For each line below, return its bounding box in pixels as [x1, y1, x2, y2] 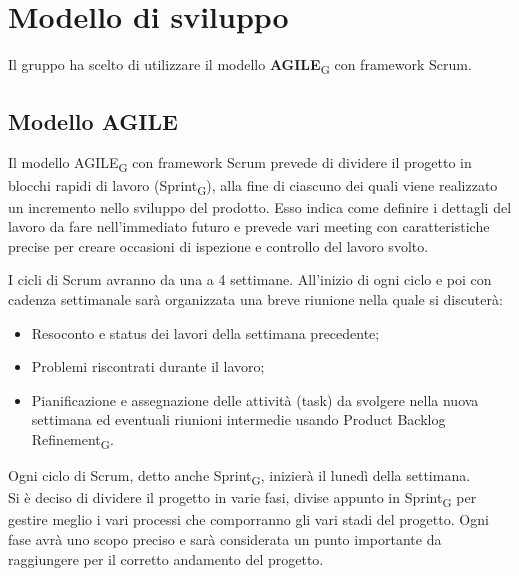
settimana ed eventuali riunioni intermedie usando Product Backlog [31, 409, 446, 430]
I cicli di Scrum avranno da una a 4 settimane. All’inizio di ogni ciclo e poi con [8, 269, 492, 290]
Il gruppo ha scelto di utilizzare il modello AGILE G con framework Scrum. [8, 54, 472, 77]
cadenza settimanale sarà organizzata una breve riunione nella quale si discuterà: [8, 289, 503, 310]
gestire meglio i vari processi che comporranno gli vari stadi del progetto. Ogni [8, 509, 489, 530]
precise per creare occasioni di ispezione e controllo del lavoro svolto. [8, 235, 429, 256]
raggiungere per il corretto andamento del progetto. [8, 548, 324, 569]
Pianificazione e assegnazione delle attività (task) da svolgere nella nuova [31, 389, 479, 410]
